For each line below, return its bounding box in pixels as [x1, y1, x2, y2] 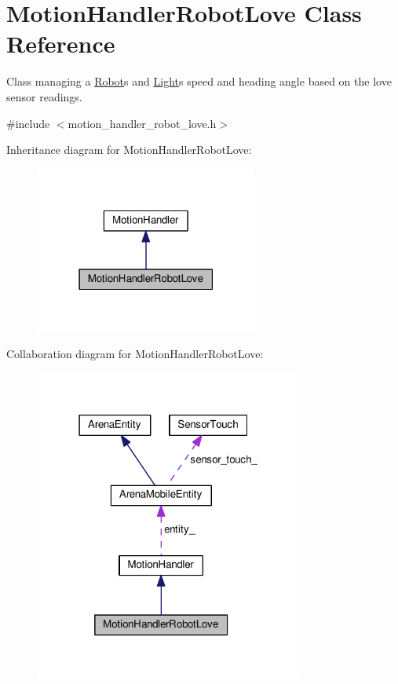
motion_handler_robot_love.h [68, 115, 217, 131]
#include [6, 115, 50, 131]
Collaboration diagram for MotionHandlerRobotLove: [6, 345, 264, 361]
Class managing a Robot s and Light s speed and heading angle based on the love [6, 73, 392, 90]
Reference [6, 27, 115, 60]
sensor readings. [6, 88, 82, 104]
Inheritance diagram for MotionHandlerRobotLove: [6, 141, 252, 158]
